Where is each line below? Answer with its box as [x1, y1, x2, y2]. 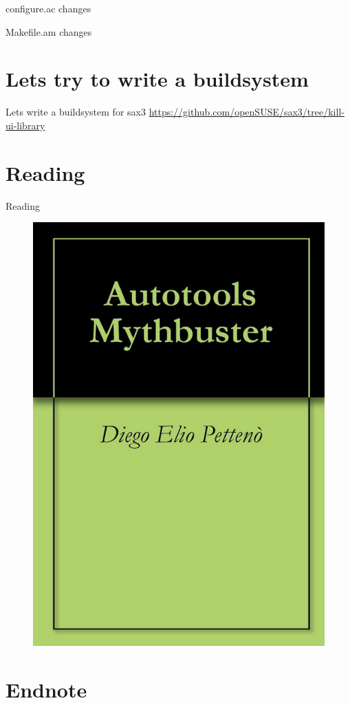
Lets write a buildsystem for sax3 [6, 105, 146, 119]
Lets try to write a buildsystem [6, 65, 309, 93]
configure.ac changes [6, 1, 91, 15]
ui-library [6, 118, 45, 132]
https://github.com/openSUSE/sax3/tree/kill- [149, 105, 344, 119]
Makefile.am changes [6, 24, 92, 39]
